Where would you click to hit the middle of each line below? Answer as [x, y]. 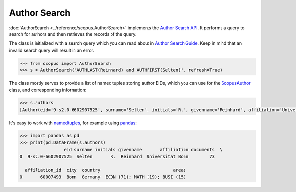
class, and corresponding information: [48, 90]
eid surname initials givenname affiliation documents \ [143, 149]
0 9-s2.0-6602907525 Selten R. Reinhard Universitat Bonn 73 [117, 156]
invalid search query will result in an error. [52, 50]
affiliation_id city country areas [106, 170]
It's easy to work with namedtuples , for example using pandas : [73, 123]
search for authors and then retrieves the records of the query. [73, 34]
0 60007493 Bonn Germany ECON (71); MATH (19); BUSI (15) [103, 177]
